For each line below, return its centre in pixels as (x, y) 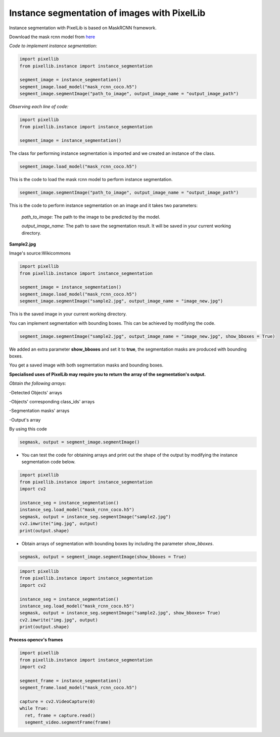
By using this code (28, 429)
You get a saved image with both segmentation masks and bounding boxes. (86, 365)
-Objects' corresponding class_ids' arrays (52, 401)
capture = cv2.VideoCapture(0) (58, 701)
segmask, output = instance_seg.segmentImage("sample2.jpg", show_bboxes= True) (120, 613)
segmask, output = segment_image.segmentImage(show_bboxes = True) (103, 556)
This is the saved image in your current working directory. (68, 314)
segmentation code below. (48, 462)
